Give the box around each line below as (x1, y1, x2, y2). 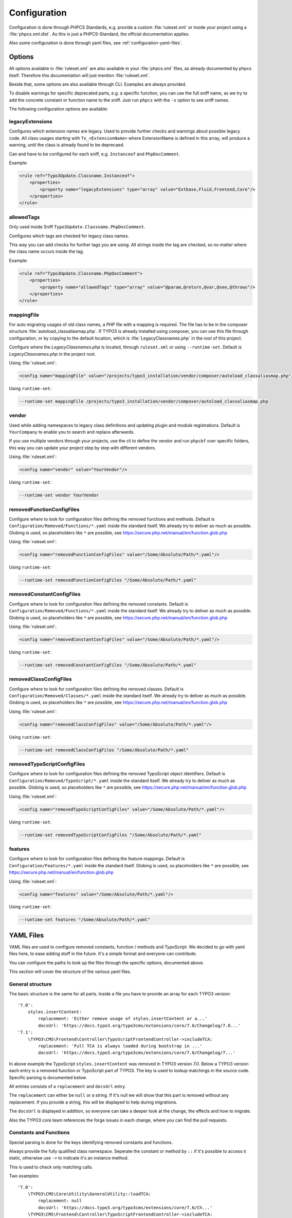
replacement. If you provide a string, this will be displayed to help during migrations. (9, 1099, 178, 1105)
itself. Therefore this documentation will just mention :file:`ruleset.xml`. (9, 72, 150, 78)
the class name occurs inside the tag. (9, 248, 84, 254)
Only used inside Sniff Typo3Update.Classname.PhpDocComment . (9, 224, 146, 230)
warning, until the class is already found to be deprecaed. (9, 142, 125, 148)
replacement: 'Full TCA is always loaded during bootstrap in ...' (38, 1043, 202, 1049)
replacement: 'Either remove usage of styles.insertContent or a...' (38, 1016, 208, 1022)
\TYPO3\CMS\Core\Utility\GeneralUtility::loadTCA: (27, 1191, 151, 1197)
